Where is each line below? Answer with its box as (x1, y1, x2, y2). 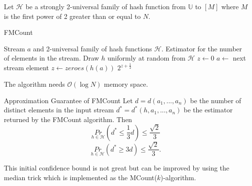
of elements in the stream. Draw (4, 53, 99, 63)
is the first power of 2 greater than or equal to (4, 11, 141, 21)
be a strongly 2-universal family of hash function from (25, 1, 186, 11)
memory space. (104, 78, 148, 89)
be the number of (190, 95, 241, 105)
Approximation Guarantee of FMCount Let (4, 95, 133, 105)
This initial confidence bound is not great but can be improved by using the (4, 163, 230, 173)
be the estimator (184, 105, 233, 115)
